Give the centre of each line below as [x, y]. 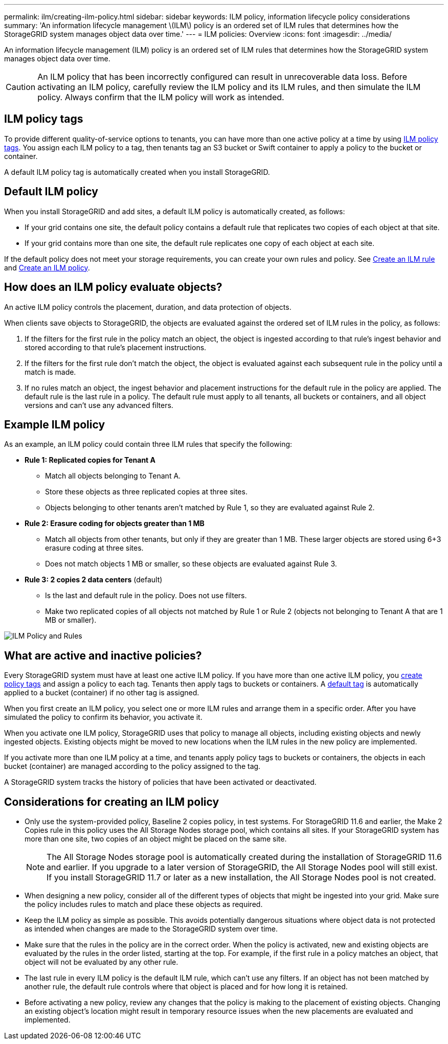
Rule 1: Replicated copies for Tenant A [90, 460]
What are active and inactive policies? [103, 655]
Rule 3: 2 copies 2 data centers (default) [94, 580]
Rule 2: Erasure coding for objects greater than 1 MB [115, 524]
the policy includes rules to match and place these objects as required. [144, 904]
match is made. [50, 372]
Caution [21, 87]
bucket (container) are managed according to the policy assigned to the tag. [132, 766]
